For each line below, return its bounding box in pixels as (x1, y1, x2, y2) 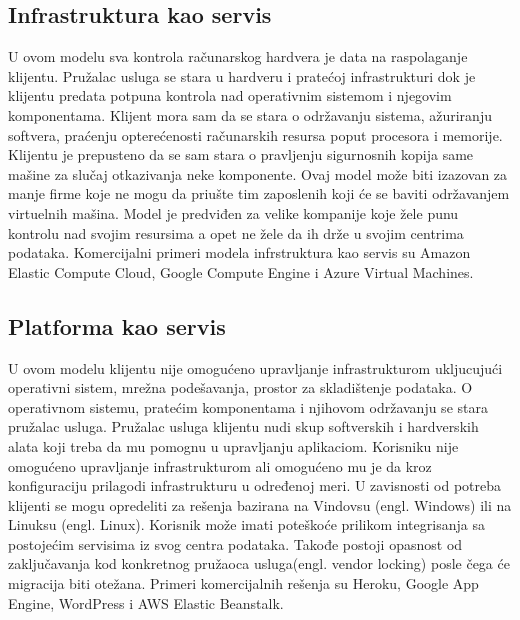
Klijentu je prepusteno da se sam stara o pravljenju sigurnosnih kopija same (8, 144, 474, 165)
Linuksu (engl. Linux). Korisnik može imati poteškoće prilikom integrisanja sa (8, 514, 485, 535)
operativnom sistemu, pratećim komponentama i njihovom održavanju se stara (8, 396, 488, 417)
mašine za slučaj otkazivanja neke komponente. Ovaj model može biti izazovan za (8, 163, 508, 184)
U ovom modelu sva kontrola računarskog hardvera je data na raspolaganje (8, 46, 468, 67)
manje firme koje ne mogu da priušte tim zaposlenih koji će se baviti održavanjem (8, 183, 510, 204)
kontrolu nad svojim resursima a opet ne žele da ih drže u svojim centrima (8, 222, 464, 243)
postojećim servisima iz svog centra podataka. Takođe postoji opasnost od (8, 533, 463, 554)
